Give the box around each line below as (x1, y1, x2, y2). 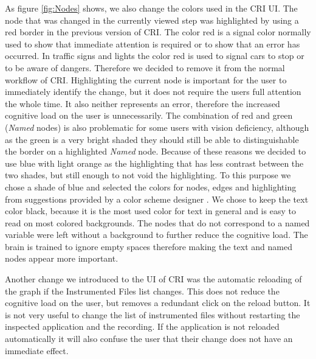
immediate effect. (5, 344, 69, 357)
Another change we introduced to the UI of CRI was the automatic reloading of (5, 273, 302, 285)
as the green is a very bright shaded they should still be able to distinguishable (5, 133, 299, 145)
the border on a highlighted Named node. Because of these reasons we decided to (5, 145, 306, 158)
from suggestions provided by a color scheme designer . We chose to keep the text (5, 192, 309, 205)
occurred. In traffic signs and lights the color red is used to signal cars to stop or (5, 49, 304, 62)
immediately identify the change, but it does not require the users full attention (5, 85, 301, 98)
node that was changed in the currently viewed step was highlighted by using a (5, 13, 299, 26)
